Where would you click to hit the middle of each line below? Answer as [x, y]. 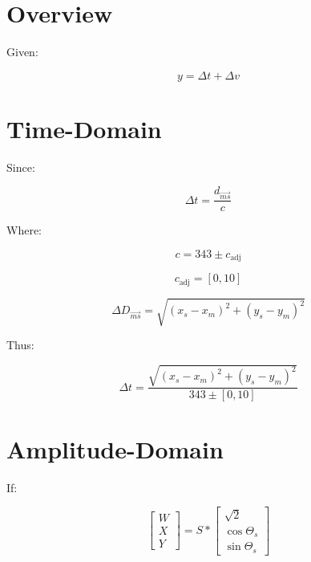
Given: [22, 52]
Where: [24, 230]
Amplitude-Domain [115, 448]
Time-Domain [84, 128]
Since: [21, 167]
